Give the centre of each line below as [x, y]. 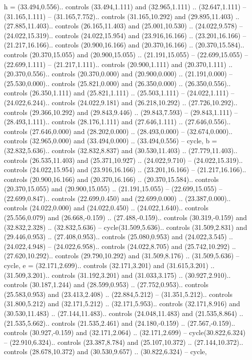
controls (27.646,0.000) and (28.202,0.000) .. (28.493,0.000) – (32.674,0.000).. [118, 131]
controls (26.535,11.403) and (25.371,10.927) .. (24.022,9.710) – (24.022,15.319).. [123, 160]
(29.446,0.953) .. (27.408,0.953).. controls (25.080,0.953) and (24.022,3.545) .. [118, 236]
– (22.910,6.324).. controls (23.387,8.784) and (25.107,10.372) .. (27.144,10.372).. [124, 342]
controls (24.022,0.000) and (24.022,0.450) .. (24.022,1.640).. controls [106, 208]
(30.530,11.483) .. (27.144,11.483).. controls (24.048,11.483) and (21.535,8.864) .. [124, 313]
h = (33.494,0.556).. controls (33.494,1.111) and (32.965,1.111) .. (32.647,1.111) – [125, 6]
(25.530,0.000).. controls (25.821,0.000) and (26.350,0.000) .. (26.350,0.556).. [117, 83]
